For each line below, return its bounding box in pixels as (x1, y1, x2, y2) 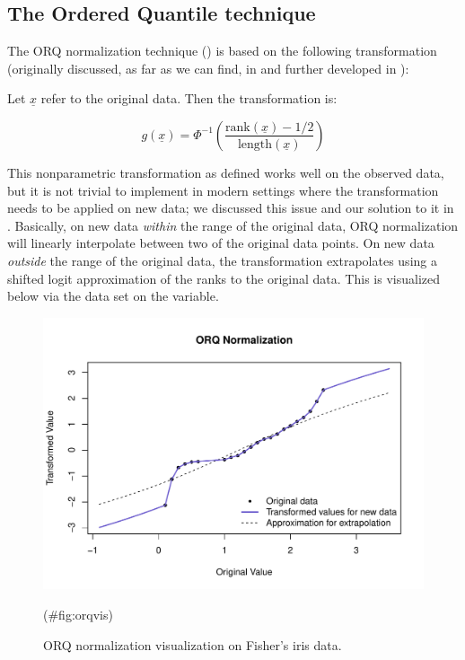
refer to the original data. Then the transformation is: (40, 89, 338, 108)
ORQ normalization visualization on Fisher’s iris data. (43, 635, 342, 654)
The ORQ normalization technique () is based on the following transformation (7, 41, 437, 60)
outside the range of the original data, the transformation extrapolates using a (7, 251, 437, 269)
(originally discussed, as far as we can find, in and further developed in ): (7, 58, 409, 77)
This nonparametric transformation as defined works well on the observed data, (7, 163, 444, 181)
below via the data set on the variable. (7, 286, 219, 305)
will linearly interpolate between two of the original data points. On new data (7, 233, 434, 252)
